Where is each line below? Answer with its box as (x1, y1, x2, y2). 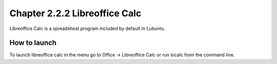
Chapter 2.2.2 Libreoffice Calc (9, 8, 142, 19)
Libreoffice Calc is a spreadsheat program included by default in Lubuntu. (9, 25, 166, 31)
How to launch (9, 39, 56, 47)
